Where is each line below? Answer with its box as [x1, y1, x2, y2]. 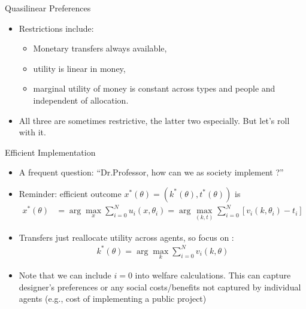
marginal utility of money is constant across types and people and [33, 82, 275, 95]
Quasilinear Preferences [5, 2, 91, 14]
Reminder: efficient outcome [19, 187, 122, 199]
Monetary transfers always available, [33, 42, 167, 54]
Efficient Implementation [5, 146, 96, 158]
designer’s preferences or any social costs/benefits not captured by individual [19, 280, 301, 293]
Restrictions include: [19, 22, 94, 34]
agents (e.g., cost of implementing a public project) [19, 292, 207, 305]
